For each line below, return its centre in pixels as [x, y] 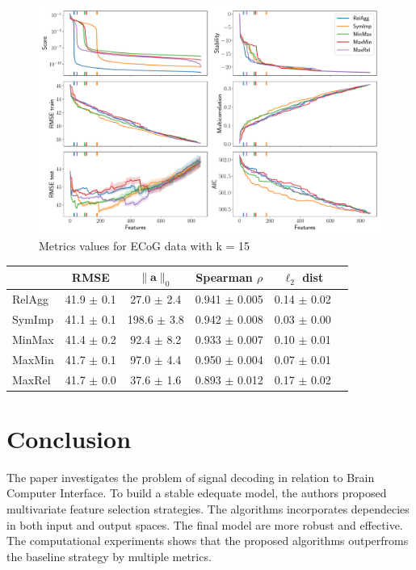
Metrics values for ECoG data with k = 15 [145, 245]
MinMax [33, 339]
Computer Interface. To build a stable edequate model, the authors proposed [197, 493]
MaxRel [32, 379]
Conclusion [69, 438]
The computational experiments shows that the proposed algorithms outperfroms [208, 541]
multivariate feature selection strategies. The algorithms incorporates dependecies [208, 508]
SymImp [33, 319]
